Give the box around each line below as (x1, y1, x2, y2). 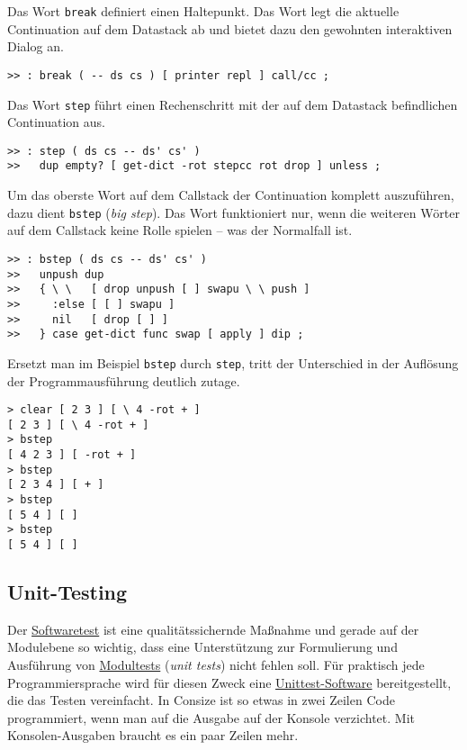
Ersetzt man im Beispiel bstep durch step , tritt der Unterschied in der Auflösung (7, 353, 459, 372)
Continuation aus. (7, 113, 105, 131)
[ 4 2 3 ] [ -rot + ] (7, 448, 137, 462)
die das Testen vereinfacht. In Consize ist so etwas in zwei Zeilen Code (7, 691, 395, 709)
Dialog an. (7, 37, 64, 56)
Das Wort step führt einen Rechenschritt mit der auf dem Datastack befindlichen (7, 95, 458, 113)
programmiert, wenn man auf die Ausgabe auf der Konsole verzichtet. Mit (7, 708, 416, 727)
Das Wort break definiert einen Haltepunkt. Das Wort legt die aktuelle (7, 2, 400, 20)
